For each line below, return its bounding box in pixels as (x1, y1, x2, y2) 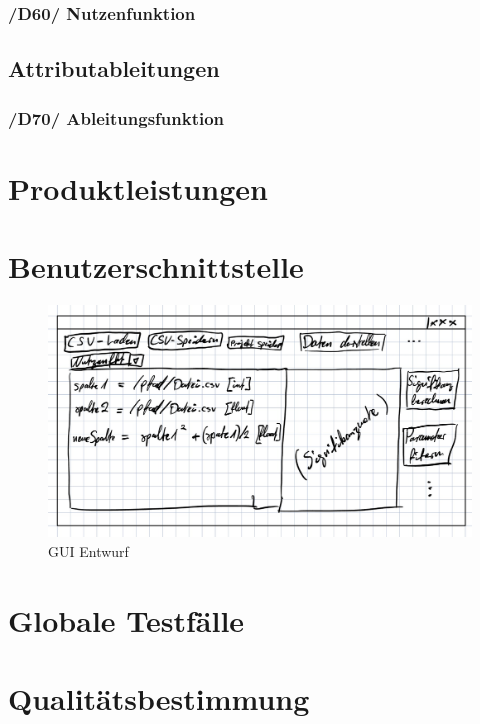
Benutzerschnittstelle (8, 246, 304, 287)
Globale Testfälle (8, 599, 245, 640)
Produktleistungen (8, 167, 268, 208)
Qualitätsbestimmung (8, 678, 310, 718)
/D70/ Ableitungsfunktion (8, 105, 225, 130)
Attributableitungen (8, 53, 220, 84)
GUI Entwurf (48, 540, 129, 561)
